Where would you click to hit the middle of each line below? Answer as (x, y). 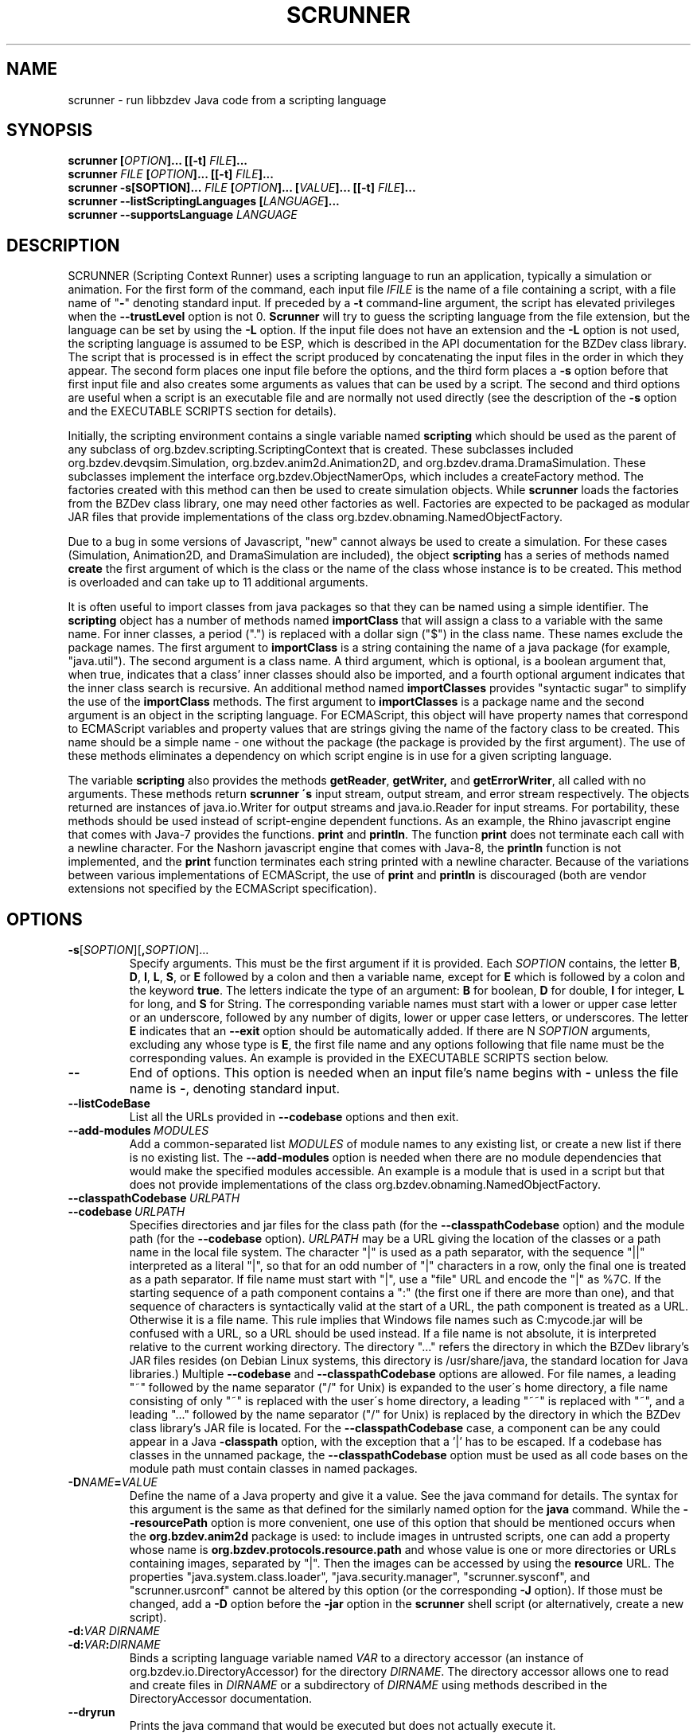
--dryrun (92, 1712)
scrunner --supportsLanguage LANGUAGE (183, 215)
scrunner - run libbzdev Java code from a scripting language (227, 99)
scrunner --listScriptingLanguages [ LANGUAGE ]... (204, 201)
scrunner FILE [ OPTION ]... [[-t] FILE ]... (171, 174)
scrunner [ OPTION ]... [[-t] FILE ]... (158, 161)
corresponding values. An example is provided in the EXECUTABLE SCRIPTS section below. (369, 1058)
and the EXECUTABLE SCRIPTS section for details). (202, 411)
